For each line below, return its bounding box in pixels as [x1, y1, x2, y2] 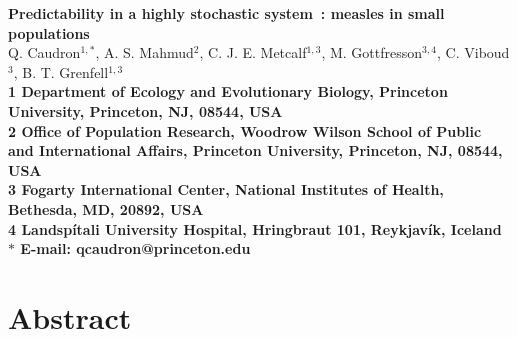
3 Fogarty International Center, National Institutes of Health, [8, 179, 444, 200]
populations [8, 22, 90, 43]
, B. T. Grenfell [13, 61, 109, 82]
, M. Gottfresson [321, 42, 423, 63]
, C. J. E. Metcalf [199, 42, 307, 63]
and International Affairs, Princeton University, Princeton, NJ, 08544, [8, 140, 503, 161]
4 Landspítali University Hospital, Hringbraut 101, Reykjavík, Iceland [8, 218, 502, 239]
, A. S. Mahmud [95, 42, 194, 63]
